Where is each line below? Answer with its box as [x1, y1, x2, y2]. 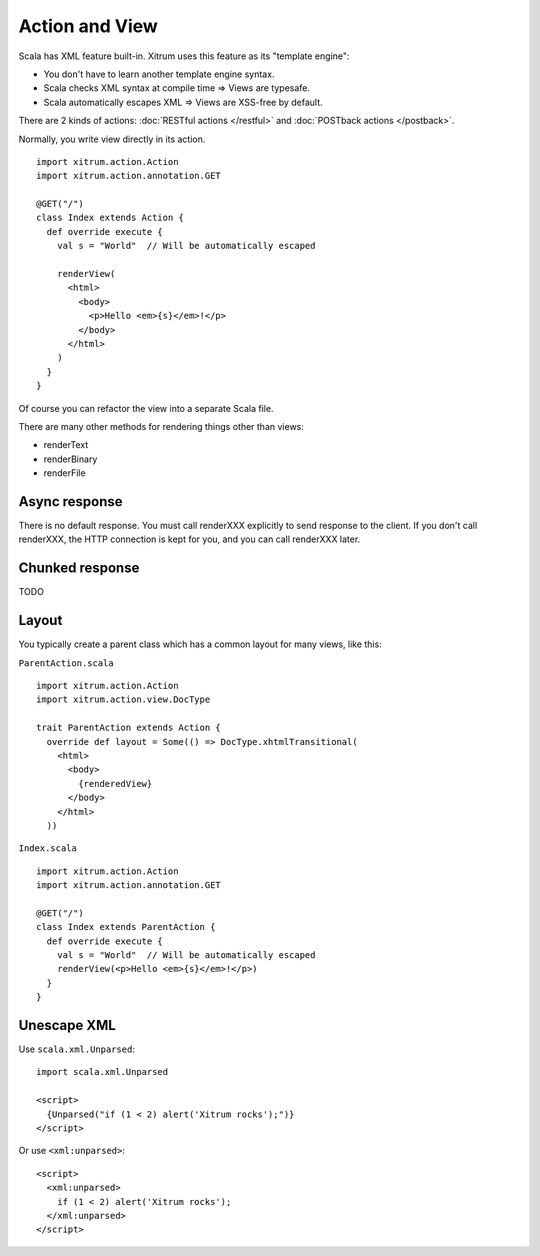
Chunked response [18, 560, 140, 577]
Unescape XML [18, 1017, 117, 1034]
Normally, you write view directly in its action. [18, 133, 206, 145]
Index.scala [18, 843, 77, 854]
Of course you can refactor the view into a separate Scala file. [18, 402, 274, 414]
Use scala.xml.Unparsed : [18, 1043, 135, 1055]
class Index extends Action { [36, 212, 185, 224]
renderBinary [43, 453, 98, 465]
